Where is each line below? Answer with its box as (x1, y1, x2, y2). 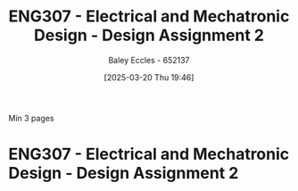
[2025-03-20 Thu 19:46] (103, 71, 195, 82)
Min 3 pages (8, 112, 54, 123)
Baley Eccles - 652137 (108, 54, 190, 65)
